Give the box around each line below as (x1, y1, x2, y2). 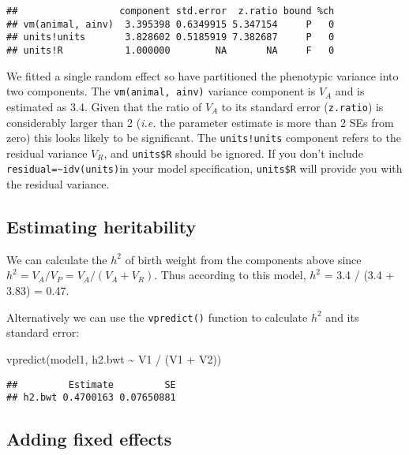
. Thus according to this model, (154, 267, 306, 283)
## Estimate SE (6, 379, 176, 390)
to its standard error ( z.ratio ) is (221, 98, 384, 114)
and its (325, 308, 359, 325)
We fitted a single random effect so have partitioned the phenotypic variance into (6, 67, 399, 84)
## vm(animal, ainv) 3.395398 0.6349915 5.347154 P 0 (6, 18, 335, 30)
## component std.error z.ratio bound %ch (6, 6, 335, 17)
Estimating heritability (6, 214, 197, 239)
